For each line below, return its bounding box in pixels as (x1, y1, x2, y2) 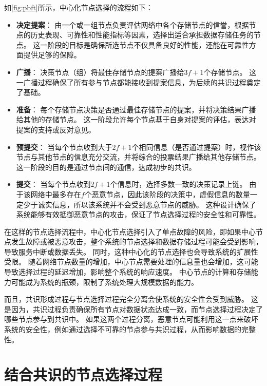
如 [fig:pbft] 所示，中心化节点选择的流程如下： (4, 2, 153, 12)
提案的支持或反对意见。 (16, 124, 96, 134)
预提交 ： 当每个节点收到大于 (16, 141, 112, 152)
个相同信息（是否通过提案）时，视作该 (131, 141, 261, 152)
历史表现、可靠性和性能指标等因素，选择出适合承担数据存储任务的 (30, 29, 254, 40)
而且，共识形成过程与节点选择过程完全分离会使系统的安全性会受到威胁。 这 (4, 294, 258, 304)
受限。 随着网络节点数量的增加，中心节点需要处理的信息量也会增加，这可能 (4, 256, 258, 267)
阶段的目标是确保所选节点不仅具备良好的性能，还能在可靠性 (47, 39, 249, 50)
